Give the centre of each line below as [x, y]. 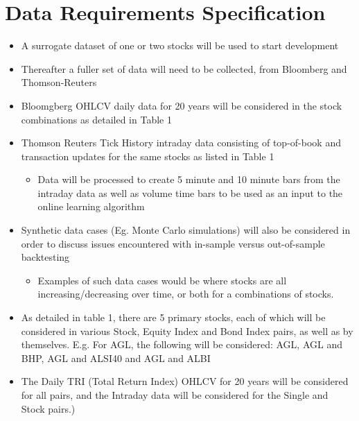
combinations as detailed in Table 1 [96, 119]
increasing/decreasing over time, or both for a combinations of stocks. [186, 294]
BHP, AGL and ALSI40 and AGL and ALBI [116, 358]
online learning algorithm [91, 206]
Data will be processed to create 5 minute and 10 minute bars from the [189, 179]
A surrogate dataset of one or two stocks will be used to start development [180, 45]
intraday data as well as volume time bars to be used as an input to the [190, 192]
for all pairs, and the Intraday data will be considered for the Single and [175, 395]
